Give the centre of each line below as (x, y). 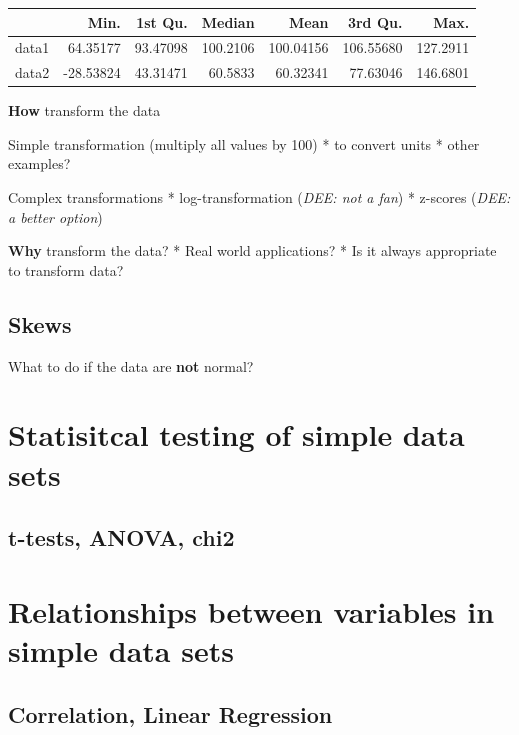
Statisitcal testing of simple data (236, 434)
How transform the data (84, 110)
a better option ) (55, 216)
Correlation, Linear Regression (170, 713)
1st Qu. (162, 21)
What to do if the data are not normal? (131, 365)
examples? (39, 163)
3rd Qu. (375, 21)
